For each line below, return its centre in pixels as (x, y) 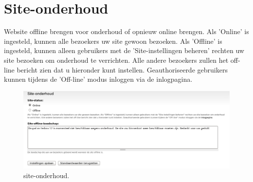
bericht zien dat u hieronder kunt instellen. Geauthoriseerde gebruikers (122, 69)
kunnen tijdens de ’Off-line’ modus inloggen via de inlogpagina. (98, 79)
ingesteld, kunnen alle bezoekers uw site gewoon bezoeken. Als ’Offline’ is (113, 41)
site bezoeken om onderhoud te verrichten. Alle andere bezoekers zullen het (116, 60)
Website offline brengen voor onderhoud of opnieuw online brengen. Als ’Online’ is (126, 31)
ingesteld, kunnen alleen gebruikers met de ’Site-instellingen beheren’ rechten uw (124, 50)
